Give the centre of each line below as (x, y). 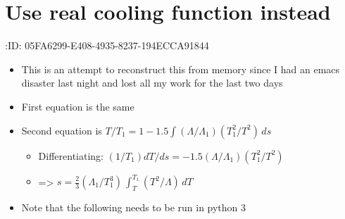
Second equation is (62, 130)
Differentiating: (71, 155)
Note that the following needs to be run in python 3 (134, 207)
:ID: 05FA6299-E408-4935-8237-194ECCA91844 (107, 45)
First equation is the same (78, 106)
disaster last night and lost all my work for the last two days (152, 83)
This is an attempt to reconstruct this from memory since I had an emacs (181, 69)
